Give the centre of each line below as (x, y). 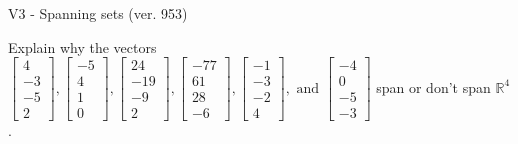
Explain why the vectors (82, 46)
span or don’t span (433, 86)
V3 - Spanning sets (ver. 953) (98, 13)
